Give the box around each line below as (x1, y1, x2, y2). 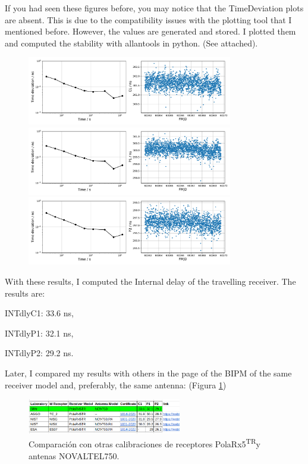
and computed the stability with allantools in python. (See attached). (5, 36, 258, 49)
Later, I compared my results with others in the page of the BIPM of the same (5, 366, 292, 379)
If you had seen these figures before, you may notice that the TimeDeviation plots (5, 2, 304, 14)
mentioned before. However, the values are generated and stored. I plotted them (5, 25, 296, 38)
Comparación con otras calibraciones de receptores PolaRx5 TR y (29, 436, 260, 450)
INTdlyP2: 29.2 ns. (5, 347, 74, 359)
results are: (5, 287, 45, 299)
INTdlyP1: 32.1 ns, (5, 326, 74, 339)
